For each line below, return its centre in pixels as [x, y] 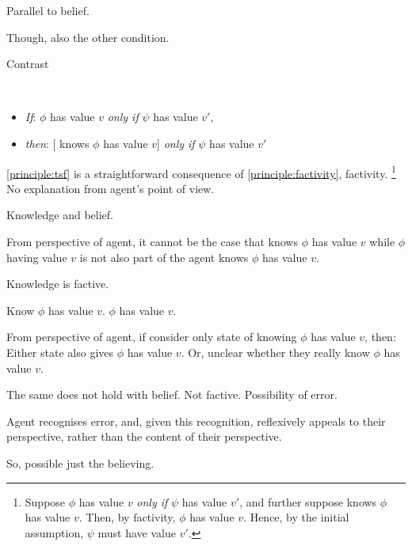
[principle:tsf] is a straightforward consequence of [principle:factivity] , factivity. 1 [201, 172]
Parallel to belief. [48, 10]
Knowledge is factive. [58, 284]
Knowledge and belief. [60, 215]
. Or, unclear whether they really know [275, 352]
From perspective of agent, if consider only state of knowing [152, 337]
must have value [137, 532]
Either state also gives [60, 352]
